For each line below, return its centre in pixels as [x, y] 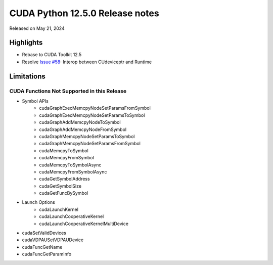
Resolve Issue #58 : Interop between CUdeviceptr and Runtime [87, 62]
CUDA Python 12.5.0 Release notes [84, 13]
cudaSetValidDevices [44, 233]
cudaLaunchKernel [59, 209]
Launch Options [38, 202]
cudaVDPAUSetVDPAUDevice [53, 240]
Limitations [27, 76]
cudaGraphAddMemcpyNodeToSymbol [80, 122]
